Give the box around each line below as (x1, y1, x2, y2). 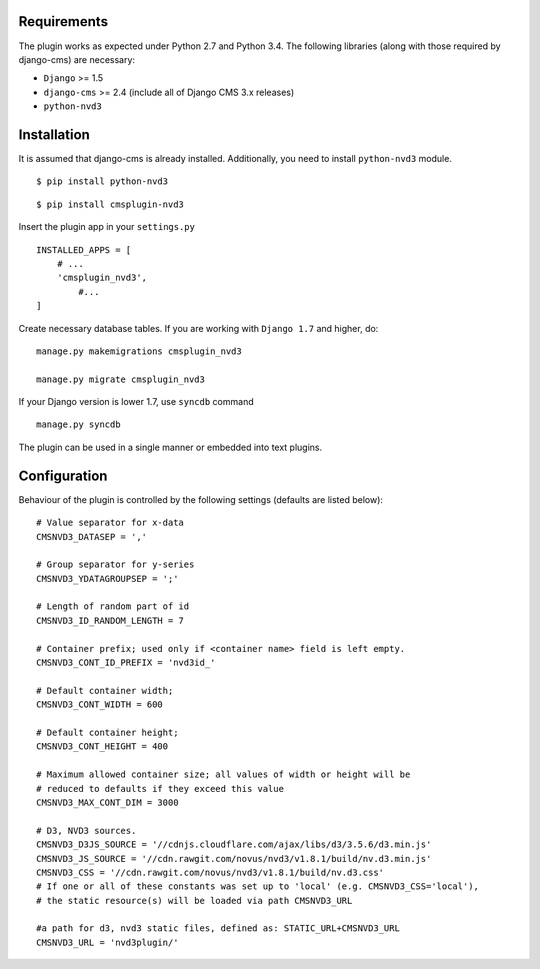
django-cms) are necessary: (18, 53, 135, 65)
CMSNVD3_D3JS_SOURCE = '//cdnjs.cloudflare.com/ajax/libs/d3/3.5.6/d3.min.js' (36, 839, 432, 850)
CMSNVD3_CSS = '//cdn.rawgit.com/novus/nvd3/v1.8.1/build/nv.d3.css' (36, 866, 385, 878)
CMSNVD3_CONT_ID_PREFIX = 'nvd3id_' (36, 657, 216, 669)
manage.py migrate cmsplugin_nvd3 (36, 373, 205, 385)
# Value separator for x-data (36, 517, 185, 529)
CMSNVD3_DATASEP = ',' (36, 531, 148, 542)
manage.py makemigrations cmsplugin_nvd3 (36, 345, 242, 357)
